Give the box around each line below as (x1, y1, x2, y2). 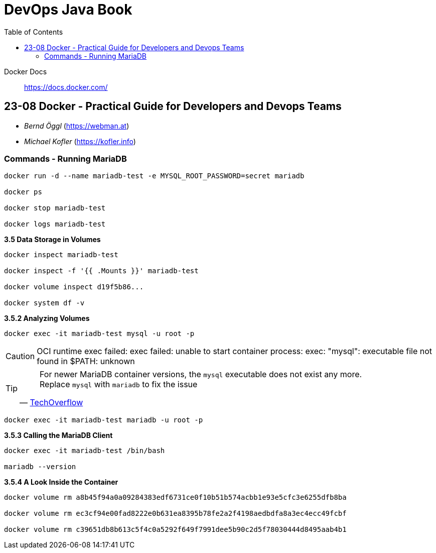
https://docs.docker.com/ (24, 82, 108, 91)
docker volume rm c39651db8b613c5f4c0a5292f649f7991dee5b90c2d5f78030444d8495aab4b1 (4, 525, 347, 534)
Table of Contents (4, 27, 63, 36)
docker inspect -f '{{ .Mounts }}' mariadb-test (4, 267, 199, 275)
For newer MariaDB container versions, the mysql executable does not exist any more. (40, 369, 362, 380)
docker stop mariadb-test (4, 204, 106, 212)
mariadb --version (4, 463, 76, 471)
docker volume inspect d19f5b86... (4, 283, 144, 291)
